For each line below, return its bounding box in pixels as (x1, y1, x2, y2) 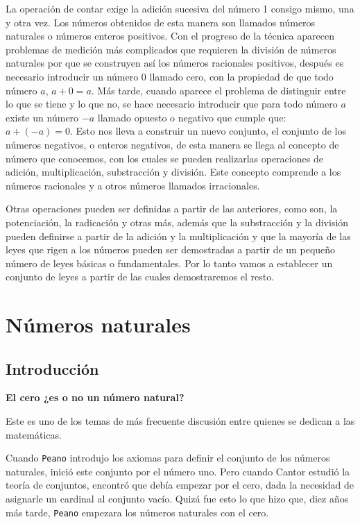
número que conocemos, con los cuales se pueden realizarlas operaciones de (6, 151, 323, 165)
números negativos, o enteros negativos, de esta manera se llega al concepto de (6, 137, 339, 151)
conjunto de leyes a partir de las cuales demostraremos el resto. (6, 269, 275, 284)
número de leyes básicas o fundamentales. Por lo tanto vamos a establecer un (6, 255, 333, 270)
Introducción (6, 357, 99, 379)
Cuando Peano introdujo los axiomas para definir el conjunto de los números (6, 450, 330, 465)
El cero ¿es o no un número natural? (6, 390, 185, 405)
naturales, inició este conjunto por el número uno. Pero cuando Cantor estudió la (6, 464, 350, 478)
